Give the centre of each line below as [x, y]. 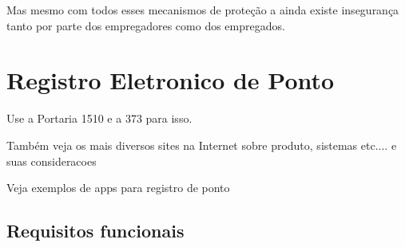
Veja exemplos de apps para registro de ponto [118, 188]
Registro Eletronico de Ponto [171, 80]
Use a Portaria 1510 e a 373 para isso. [99, 118]
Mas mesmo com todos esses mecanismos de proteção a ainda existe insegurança [203, 10]
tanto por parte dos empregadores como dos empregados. [146, 25]
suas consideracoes [52, 161]
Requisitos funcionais [95, 231]
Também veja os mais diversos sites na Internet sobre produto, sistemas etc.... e [202, 145]
